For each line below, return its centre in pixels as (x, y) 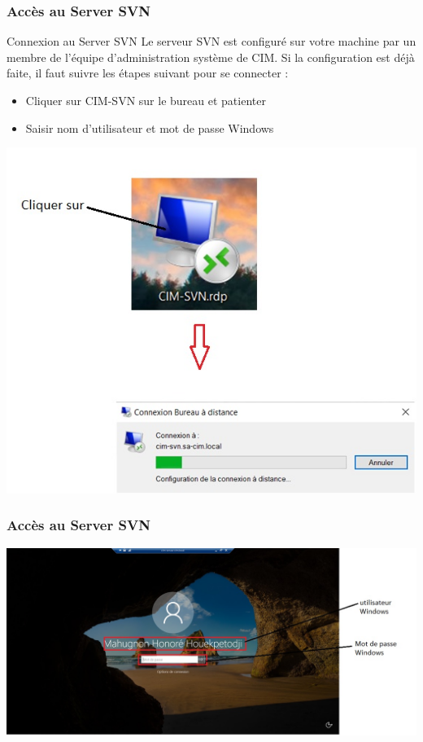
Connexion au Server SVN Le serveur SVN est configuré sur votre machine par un (211, 41)
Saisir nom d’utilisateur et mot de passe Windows (150, 127)
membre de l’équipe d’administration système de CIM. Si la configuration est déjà (211, 57)
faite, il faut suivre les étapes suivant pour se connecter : (148, 73)
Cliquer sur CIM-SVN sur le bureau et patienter (146, 100)
